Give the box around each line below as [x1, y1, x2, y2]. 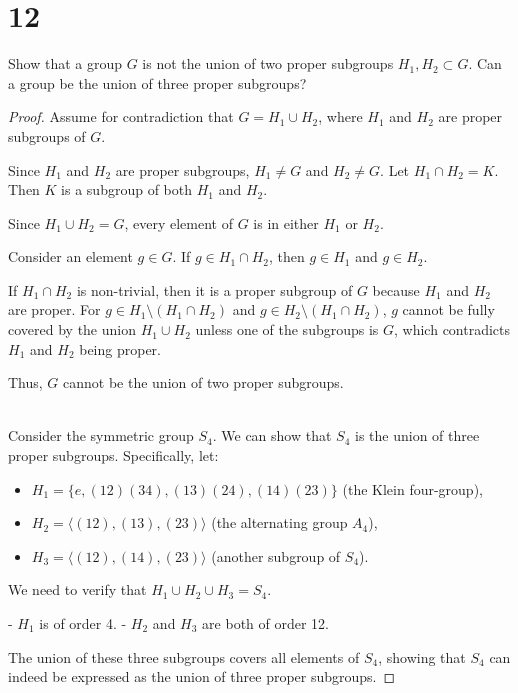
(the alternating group [211, 512, 348, 533]
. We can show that [212, 425, 332, 446]
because [372, 279, 420, 300]
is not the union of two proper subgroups [142, 53, 394, 74]
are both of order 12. [202, 613, 329, 633]
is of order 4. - [39, 613, 127, 633]
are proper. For [8, 299, 101, 320]
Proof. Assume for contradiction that [8, 106, 234, 127]
